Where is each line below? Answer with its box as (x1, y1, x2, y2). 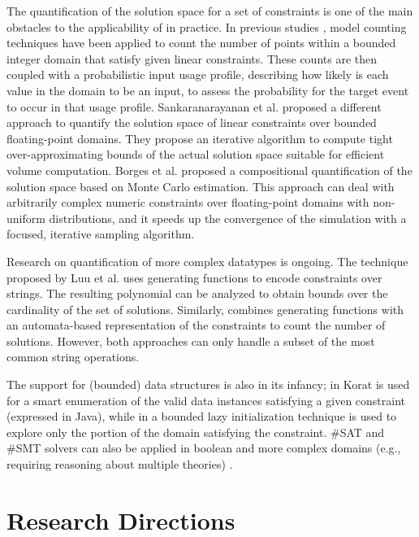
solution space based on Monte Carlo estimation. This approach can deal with (6, 177, 395, 194)
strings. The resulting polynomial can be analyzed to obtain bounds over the (6, 285, 388, 302)
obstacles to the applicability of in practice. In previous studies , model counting (6, 18, 407, 35)
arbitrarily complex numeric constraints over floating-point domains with (6, 194, 369, 211)
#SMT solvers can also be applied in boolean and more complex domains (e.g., (6, 439, 401, 456)
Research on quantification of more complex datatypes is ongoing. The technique (6, 252, 408, 269)
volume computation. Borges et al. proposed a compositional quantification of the (6, 161, 413, 178)
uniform (6, 209, 45, 226)
